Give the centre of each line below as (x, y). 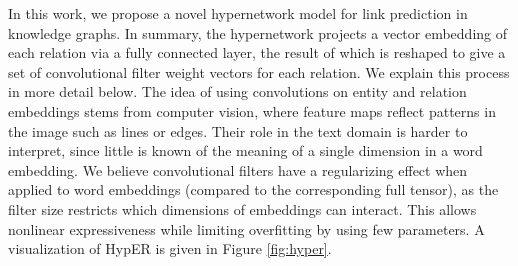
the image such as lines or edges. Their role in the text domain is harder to (238, 130)
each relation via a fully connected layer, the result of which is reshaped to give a (257, 52)
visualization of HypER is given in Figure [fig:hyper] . (170, 248)
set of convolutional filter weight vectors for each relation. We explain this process (259, 71)
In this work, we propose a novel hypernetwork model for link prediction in (238, 13)
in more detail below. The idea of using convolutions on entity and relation (237, 91)
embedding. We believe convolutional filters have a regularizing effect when (238, 169)
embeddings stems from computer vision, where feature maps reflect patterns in (252, 110)
